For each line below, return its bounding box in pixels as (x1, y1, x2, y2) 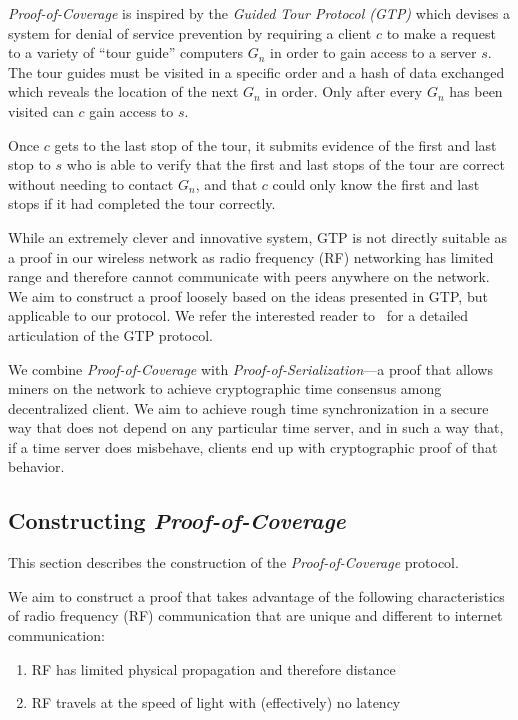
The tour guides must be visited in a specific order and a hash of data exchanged (8, 61, 505, 82)
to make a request (386, 22, 497, 43)
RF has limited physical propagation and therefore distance (31, 658, 396, 679)
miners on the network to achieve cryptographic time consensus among (8, 378, 442, 399)
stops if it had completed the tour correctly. (8, 193, 276, 214)
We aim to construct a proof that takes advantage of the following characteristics (8, 585, 505, 606)
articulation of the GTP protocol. (8, 324, 213, 345)
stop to (8, 154, 51, 175)
